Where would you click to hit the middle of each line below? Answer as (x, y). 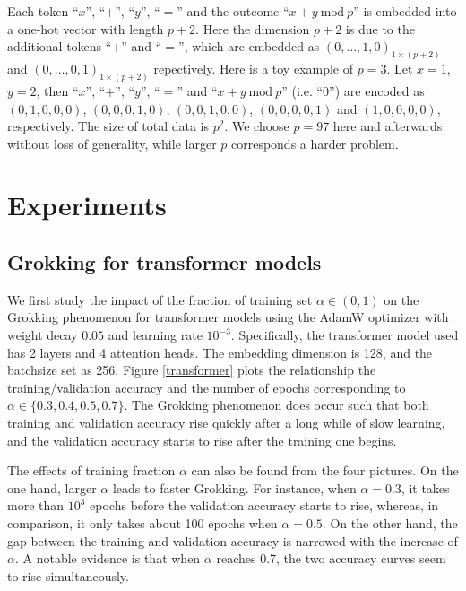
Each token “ (43, 11)
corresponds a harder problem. (315, 143)
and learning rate (155, 335)
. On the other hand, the (390, 522)
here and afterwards (388, 126)
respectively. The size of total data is (108, 126)
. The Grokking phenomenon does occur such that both (276, 405)
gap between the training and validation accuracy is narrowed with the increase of (233, 540)
